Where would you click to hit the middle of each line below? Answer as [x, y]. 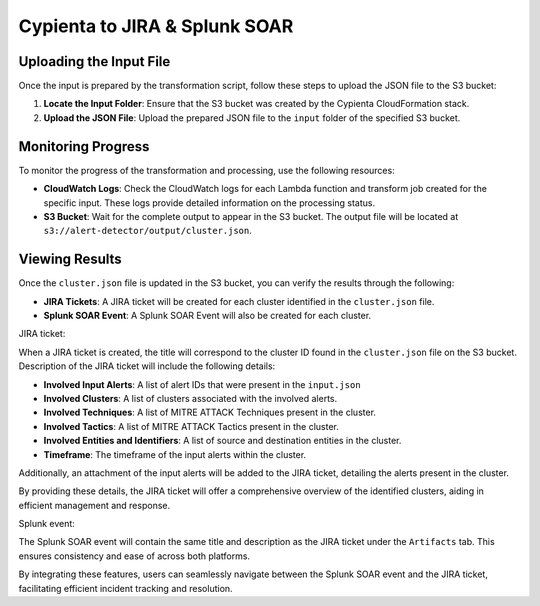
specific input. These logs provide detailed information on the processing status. [209, 202]
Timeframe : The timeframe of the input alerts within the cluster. [175, 454]
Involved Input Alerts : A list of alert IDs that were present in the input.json [202, 384]
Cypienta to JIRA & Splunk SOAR [156, 26]
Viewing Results [70, 259]
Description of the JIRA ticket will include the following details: [147, 366]
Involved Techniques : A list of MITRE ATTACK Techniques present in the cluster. [210, 412]
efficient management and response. [94, 505]
